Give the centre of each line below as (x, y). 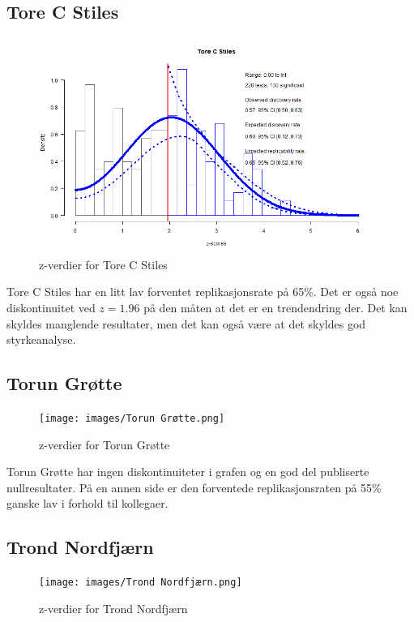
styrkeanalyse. (41, 339)
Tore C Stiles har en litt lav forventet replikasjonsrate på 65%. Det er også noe (203, 292)
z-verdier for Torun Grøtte (105, 444)
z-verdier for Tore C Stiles (103, 264)
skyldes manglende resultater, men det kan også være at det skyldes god (186, 323)
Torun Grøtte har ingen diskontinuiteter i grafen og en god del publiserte (188, 472)
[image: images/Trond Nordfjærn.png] (141, 583)
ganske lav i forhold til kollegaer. (87, 503)
